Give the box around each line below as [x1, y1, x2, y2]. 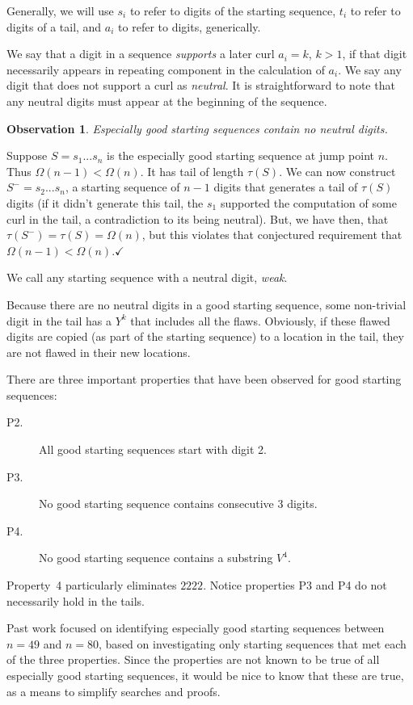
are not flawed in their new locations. [6, 343, 191, 360]
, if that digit [342, 45, 407, 62]
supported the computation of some [220, 194, 397, 211]
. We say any [338, 61, 402, 78]
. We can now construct [279, 162, 396, 179]
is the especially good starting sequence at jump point [107, 147, 374, 164]
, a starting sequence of [65, 178, 180, 195]
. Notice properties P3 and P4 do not [203, 577, 387, 594]
